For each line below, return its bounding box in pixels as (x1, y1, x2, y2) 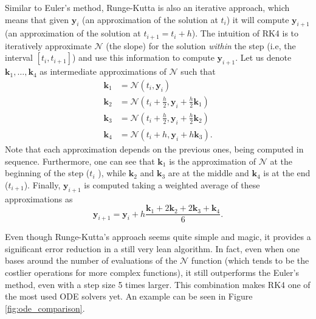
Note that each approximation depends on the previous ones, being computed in (5, 142, 304, 155)
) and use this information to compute (72, 51, 215, 64)
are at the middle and (168, 166, 249, 179)
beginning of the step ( (5, 166, 90, 179)
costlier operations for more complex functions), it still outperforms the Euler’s (5, 266, 299, 278)
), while (98, 166, 126, 179)
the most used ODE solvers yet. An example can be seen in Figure (5, 290, 253, 303)
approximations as (5, 192, 73, 205)
